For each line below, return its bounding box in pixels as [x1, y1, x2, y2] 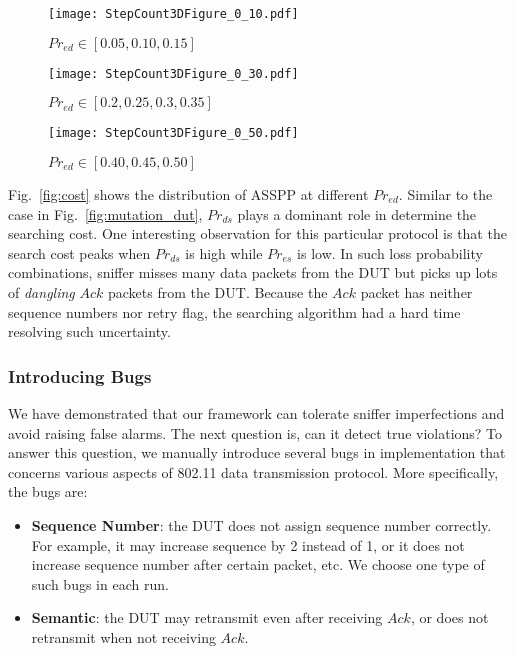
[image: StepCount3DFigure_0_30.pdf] [48, 66, 299, 81]
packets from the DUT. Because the [107, 281, 328, 302]
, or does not [410, 607, 489, 628]
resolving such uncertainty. [8, 321, 171, 342]
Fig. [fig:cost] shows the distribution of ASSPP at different [8, 183, 369, 204]
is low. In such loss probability [297, 242, 483, 263]
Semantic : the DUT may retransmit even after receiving [31, 607, 383, 628]
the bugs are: [8, 481, 88, 502]
